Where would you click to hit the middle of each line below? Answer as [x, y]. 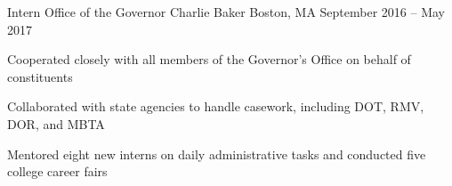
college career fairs [57, 171]
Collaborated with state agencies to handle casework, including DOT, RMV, [216, 106]
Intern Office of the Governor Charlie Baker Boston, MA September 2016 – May [226, 12]
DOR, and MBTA [56, 123]
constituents [40, 76]
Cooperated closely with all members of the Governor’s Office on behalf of [209, 59]
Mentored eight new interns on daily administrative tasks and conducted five [217, 154]
